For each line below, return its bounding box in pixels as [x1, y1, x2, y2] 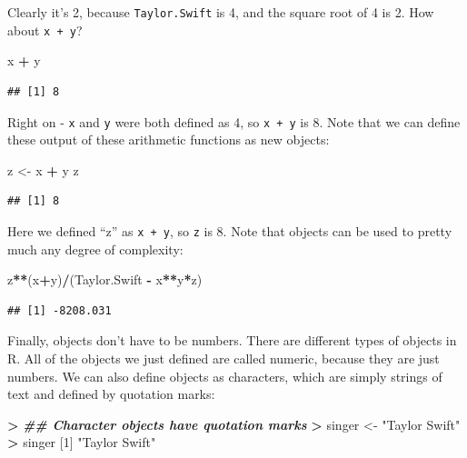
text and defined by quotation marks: [7, 384, 215, 403]
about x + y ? [7, 20, 83, 39]
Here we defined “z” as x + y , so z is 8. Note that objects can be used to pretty [7, 221, 452, 240]
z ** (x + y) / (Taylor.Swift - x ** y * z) [7, 270, 203, 289]
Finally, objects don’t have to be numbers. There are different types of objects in [7, 331, 457, 350]
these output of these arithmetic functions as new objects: [7, 130, 330, 149]
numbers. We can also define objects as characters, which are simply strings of [7, 366, 442, 385]
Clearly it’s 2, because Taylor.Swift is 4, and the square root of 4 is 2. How [7, 3, 434, 21]
